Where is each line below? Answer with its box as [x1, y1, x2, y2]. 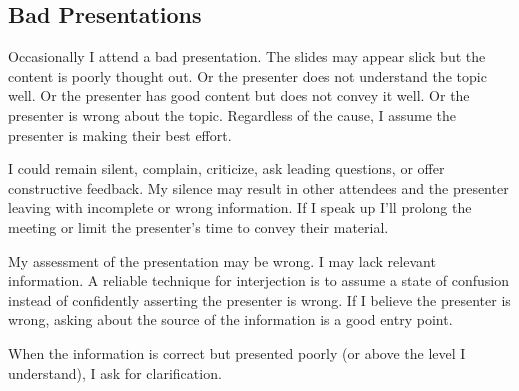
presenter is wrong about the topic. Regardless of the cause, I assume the [8, 104, 457, 125]
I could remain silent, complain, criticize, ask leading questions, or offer [8, 158, 445, 179]
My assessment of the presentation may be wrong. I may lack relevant [8, 250, 436, 271]
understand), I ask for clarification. [8, 362, 222, 383]
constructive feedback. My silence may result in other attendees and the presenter [8, 177, 509, 198]
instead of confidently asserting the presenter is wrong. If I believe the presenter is [8, 289, 511, 310]
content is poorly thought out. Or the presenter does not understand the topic [8, 65, 487, 86]
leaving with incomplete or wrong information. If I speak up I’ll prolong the [8, 197, 472, 218]
